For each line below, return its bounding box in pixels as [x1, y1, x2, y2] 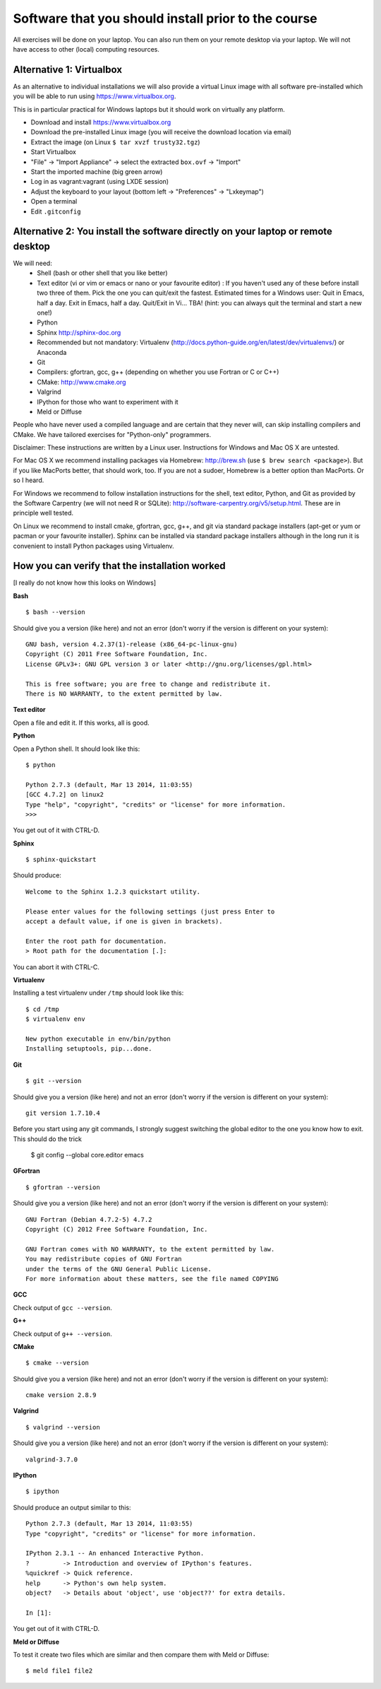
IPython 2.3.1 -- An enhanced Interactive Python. [25, 1549, 205, 1557]
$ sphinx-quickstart [25, 855, 97, 864]
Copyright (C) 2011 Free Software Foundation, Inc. [25, 650, 208, 658]
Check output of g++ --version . [13, 1329, 113, 1338]
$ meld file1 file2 [25, 1667, 93, 1675]
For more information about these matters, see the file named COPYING [25, 1275, 279, 1282]
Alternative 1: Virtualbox [13, 64, 123, 76]
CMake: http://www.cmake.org [37, 378, 126, 386]
